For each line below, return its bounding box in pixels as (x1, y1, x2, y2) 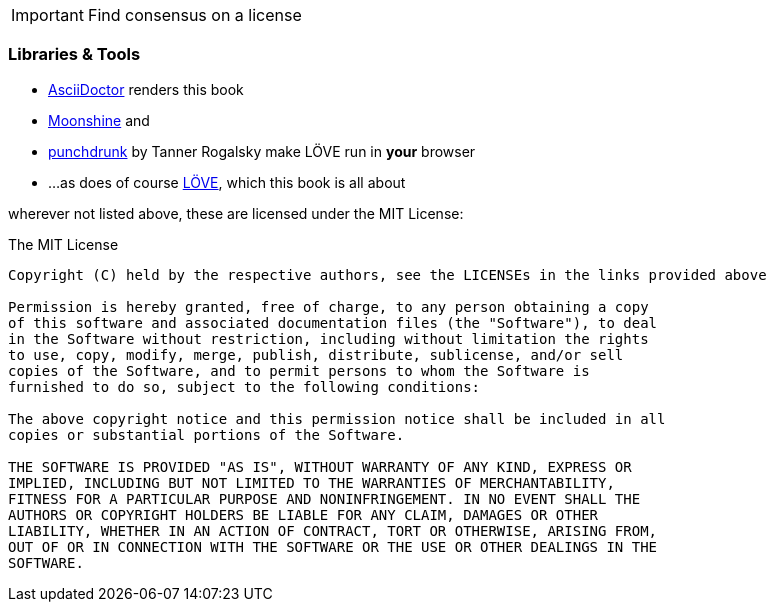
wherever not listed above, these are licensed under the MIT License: (8, 204, 464, 222)
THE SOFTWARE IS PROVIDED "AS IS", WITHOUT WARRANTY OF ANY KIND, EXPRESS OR (8, 458, 632, 475)
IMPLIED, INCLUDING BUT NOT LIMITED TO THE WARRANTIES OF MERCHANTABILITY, (8, 474, 615, 491)
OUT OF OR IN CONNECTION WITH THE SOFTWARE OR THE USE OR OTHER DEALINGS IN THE (8, 538, 658, 555)
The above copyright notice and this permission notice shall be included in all (8, 410, 666, 427)
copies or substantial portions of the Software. (8, 426, 405, 443)
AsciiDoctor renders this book (48, 80, 244, 98)
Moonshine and (48, 111, 150, 129)
